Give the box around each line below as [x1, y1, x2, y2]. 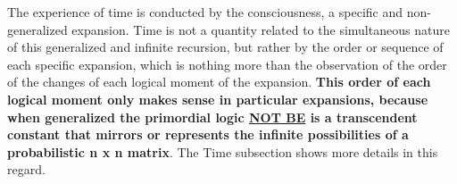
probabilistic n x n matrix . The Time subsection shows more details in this [7, 142, 438, 161]
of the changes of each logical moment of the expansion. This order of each [7, 72, 431, 91]
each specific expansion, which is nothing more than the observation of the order [7, 54, 447, 73]
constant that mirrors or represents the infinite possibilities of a [7, 125, 409, 144]
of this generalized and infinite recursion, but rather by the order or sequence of [7, 38, 444, 56]
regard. [7, 160, 46, 179]
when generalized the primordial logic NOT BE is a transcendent [7, 107, 418, 126]
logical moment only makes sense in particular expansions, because [7, 89, 428, 108]
